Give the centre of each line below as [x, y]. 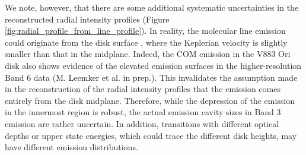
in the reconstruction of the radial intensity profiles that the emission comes [143, 89]
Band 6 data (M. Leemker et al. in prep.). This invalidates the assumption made [151, 77]
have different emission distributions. [71, 147]
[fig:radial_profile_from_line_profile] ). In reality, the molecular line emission [145, 31]
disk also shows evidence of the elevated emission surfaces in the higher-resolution [153, 65]
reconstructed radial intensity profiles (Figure [87, 19]
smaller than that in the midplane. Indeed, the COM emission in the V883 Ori [148, 54]
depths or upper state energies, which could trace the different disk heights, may [151, 135]
